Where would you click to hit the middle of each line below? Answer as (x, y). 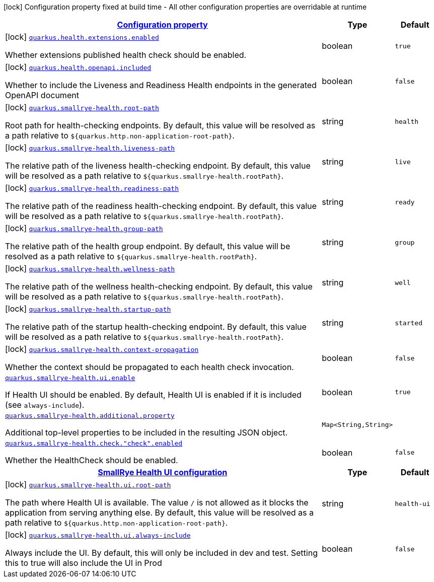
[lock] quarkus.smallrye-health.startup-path (88, 309)
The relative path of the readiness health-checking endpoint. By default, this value (161, 206)
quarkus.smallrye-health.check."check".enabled (94, 443)
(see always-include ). (45, 405)
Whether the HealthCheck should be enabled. (92, 460)
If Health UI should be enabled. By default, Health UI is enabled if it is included (153, 395)
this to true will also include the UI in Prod (84, 563)
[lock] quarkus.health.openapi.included (78, 67)
